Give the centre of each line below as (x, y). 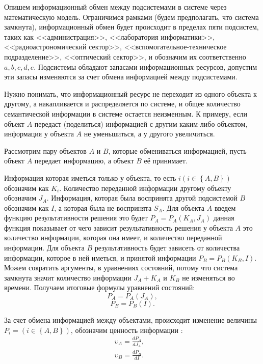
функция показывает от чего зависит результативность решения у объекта (119, 227)
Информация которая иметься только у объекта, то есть (90, 177)
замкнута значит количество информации (68, 277)
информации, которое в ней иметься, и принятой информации (100, 257)
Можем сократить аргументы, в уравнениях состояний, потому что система (121, 268)
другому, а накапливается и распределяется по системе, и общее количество (122, 104)
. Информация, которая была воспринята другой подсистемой (142, 198)
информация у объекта (39, 134)
